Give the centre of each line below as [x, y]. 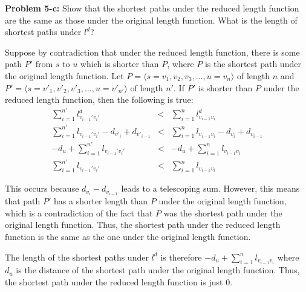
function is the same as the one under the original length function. [128, 236]
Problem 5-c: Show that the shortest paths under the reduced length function [152, 8]
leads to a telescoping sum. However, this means [210, 188]
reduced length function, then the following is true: [99, 99]
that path [23, 201]
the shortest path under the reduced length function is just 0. [119, 281]
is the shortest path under [253, 64]
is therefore [181, 257]
